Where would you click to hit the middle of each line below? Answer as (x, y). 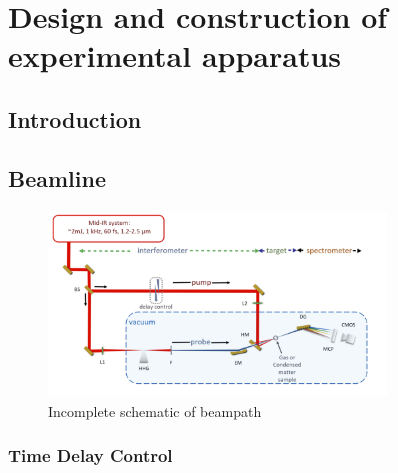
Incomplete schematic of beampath (155, 410)
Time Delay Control (90, 455)
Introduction (75, 118)
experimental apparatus (175, 55)
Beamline (57, 177)
